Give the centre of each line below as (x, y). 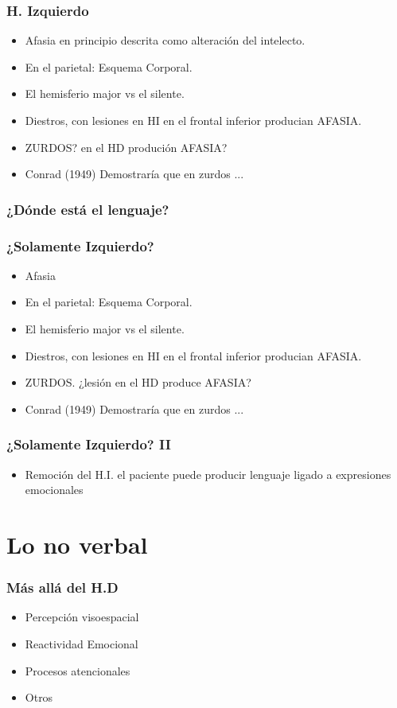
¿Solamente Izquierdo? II (89, 444)
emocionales (54, 490)
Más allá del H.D (62, 587)
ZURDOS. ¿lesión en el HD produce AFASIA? (138, 382)
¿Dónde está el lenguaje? (88, 209)
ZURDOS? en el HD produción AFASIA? (126, 147)
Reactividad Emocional (82, 644)
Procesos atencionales (78, 670)
